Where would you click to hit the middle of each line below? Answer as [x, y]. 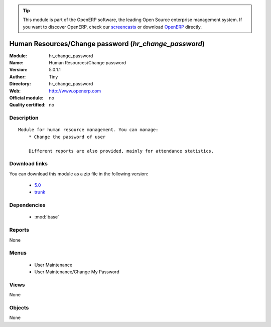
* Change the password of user [67, 137]
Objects [19, 307]
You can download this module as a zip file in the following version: [79, 174]
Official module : [26, 98]
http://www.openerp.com [75, 91]
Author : [18, 77]
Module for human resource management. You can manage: [88, 130]
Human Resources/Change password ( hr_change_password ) [107, 43]
